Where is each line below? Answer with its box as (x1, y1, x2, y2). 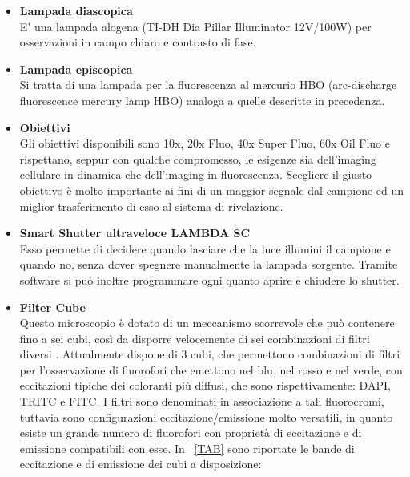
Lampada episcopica (19, 60, 133, 77)
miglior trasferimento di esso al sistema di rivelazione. (19, 197, 283, 214)
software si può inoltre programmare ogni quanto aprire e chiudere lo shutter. (19, 271, 400, 288)
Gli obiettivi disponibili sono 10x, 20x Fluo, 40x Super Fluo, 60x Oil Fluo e (19, 135, 390, 152)
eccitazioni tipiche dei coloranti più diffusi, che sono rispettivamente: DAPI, (19, 377, 391, 394)
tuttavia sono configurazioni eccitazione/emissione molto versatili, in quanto (19, 408, 393, 425)
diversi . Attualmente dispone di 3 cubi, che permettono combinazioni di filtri (19, 346, 400, 362)
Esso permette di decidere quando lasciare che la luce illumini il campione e (19, 240, 391, 257)
